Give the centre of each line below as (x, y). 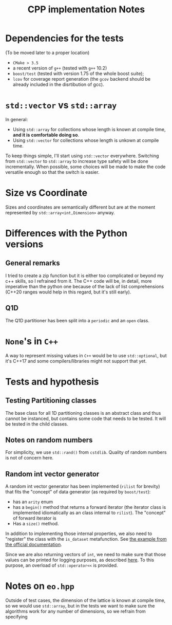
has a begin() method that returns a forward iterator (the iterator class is (89, 507)
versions (24, 244)
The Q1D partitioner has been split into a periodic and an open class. (78, 320)
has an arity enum (33, 502)
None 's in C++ (32, 341)
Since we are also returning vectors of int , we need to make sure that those (85, 555)
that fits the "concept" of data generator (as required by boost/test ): (78, 492)
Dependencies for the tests (65, 38)
